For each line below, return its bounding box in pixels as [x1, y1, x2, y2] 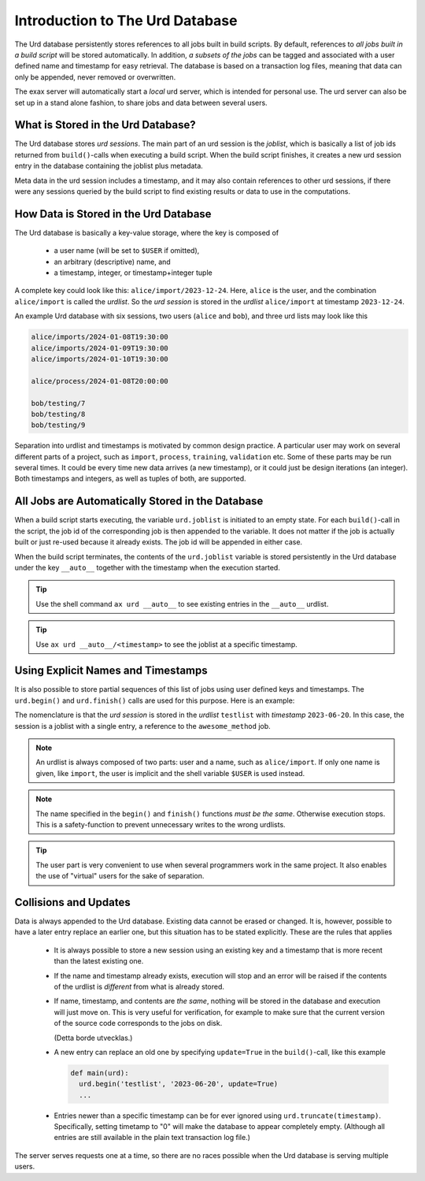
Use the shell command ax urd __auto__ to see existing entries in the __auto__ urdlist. [35, 599, 329, 608]
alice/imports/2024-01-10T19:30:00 [31, 355, 168, 363]
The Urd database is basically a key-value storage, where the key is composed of [14, 228, 279, 237]
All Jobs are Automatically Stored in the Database [14, 495, 264, 508]
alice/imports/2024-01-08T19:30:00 [31, 332, 168, 342]
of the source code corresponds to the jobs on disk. [54, 1019, 223, 1028]
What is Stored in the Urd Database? [14, 118, 196, 132]
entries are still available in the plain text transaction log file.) [54, 1133, 251, 1142]
